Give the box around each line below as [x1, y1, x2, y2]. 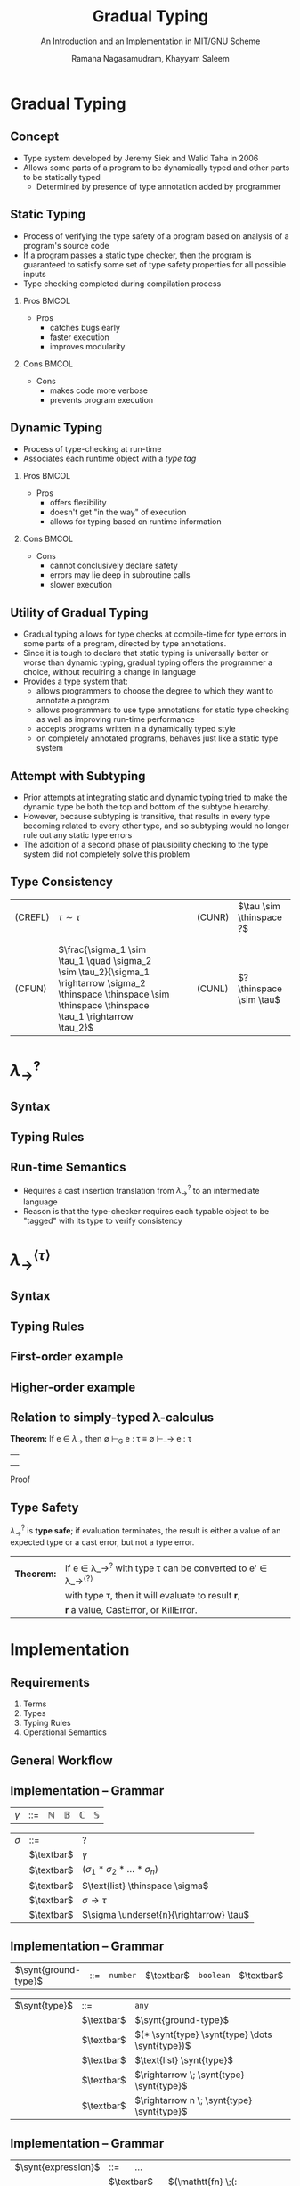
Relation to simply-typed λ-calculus [10, 1410, 215, 1426]
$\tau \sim [238, 900, 281, 912]
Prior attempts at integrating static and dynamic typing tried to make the [22, 792, 288, 802]
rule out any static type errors [22, 830, 133, 840]
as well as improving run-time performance [36, 714, 195, 725]
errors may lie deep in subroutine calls [49, 570, 191, 580]
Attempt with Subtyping [10, 768, 146, 784]
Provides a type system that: [22, 676, 128, 687]
